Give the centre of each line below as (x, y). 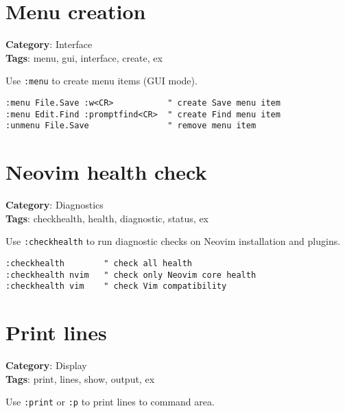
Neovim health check (106, 172)
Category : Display (46, 365)
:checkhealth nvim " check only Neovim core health (131, 275)
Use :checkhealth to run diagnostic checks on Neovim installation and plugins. (173, 241)
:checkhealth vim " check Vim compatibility (116, 286)
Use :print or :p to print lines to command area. (110, 402)
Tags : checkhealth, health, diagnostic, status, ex (107, 218)
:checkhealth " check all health (99, 263)
